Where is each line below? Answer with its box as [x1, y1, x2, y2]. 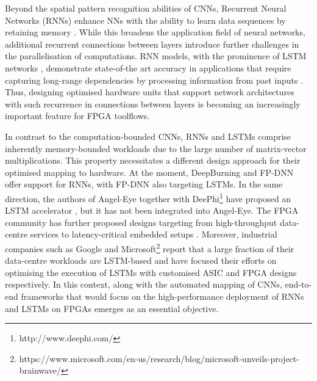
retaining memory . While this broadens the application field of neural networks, [5, 26, 305, 38]
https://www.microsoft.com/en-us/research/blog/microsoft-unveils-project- [19, 352, 299, 365]
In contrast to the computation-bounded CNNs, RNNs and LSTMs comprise [5, 129, 291, 142]
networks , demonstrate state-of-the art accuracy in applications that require [5, 61, 291, 74]
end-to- [285, 278, 312, 291]
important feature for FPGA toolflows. [5, 109, 150, 122]
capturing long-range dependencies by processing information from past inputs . [5, 73, 304, 86]
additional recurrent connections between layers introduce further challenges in [5, 37, 299, 50]
